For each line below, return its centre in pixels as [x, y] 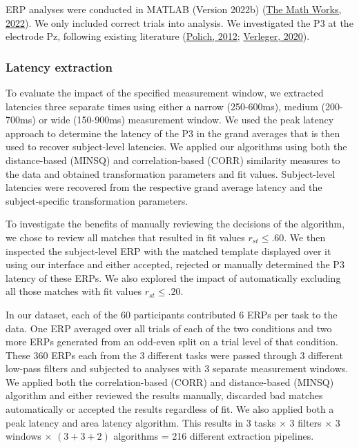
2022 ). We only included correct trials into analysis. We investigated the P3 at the [179, 22]
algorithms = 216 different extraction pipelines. [214, 436]
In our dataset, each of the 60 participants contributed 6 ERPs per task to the [172, 314]
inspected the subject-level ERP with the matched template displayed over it [168, 251]
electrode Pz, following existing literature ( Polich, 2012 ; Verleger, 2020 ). [158, 36]
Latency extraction [59, 67]
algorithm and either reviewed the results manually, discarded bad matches [164, 395]
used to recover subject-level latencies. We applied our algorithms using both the [176, 146]
